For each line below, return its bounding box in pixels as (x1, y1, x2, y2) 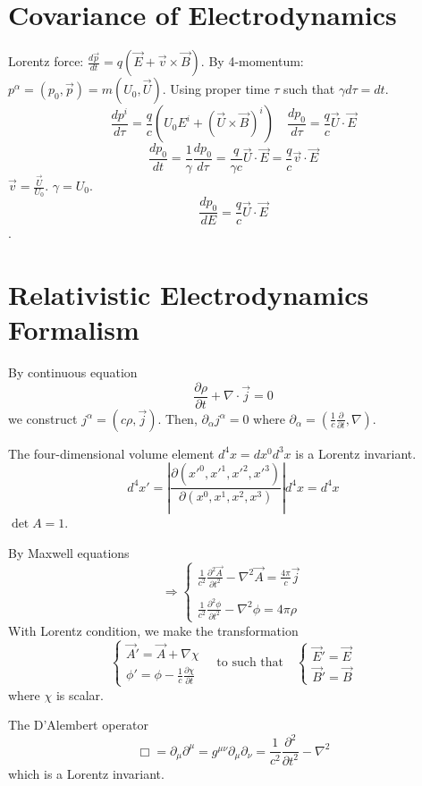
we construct (8, 409, 78, 427)
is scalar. (55, 685, 104, 704)
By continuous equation (8, 363, 138, 381)
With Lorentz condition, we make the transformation (8, 621, 299, 639)
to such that (216, 656, 283, 670)
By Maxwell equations (8, 543, 130, 562)
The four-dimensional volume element (8, 444, 215, 462)
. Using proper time (162, 80, 270, 98)
